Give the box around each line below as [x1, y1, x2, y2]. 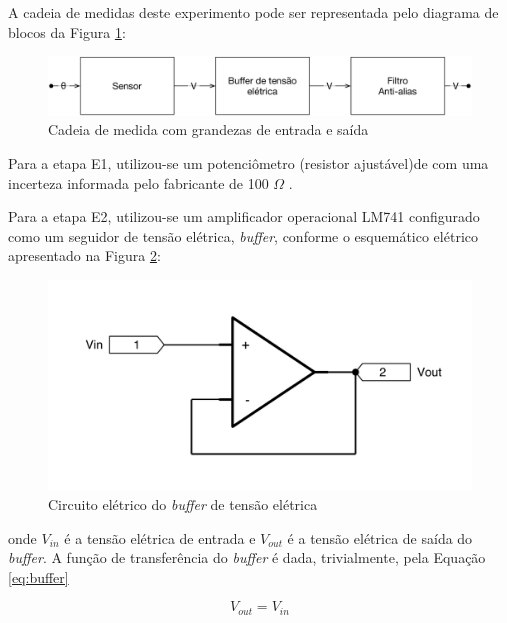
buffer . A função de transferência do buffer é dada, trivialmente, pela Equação [8, 547, 486, 568]
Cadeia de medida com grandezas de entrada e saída [48, 119, 369, 140]
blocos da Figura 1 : [8, 21, 126, 42]
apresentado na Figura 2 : [8, 245, 161, 266]
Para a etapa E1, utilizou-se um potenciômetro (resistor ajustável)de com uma [8, 153, 489, 173]
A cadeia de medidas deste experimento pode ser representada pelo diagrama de [8, 2, 499, 22]
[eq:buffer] [8, 566, 69, 587]
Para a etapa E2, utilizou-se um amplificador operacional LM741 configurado [8, 206, 480, 227]
